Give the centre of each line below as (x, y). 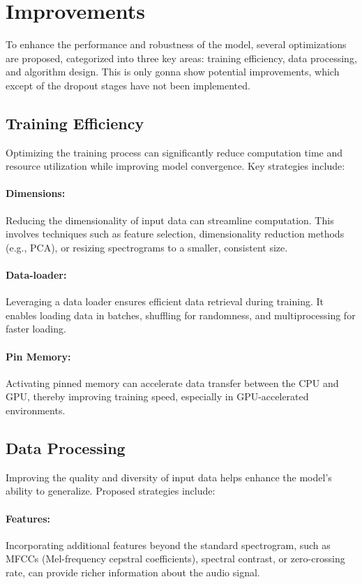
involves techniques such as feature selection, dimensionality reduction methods (175, 234)
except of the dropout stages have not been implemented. (128, 85)
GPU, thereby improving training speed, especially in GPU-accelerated (157, 396)
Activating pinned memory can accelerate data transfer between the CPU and (172, 382)
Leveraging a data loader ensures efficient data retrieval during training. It (165, 301)
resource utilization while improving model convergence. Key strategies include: (175, 166)
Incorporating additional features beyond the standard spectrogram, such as (168, 545)
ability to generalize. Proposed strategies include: (111, 491)
